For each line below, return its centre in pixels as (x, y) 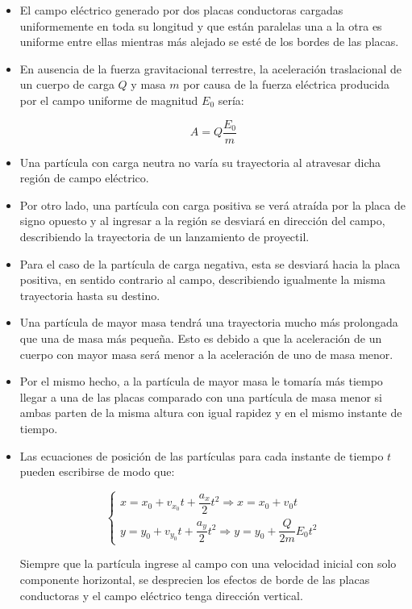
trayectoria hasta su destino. (90, 295)
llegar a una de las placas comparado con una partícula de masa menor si (201, 396)
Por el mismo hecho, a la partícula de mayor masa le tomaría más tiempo (201, 381)
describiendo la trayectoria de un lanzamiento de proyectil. (164, 236)
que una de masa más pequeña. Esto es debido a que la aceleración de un (201, 338)
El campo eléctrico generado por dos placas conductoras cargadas (181, 10)
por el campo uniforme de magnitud (109, 100)
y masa (148, 84)
